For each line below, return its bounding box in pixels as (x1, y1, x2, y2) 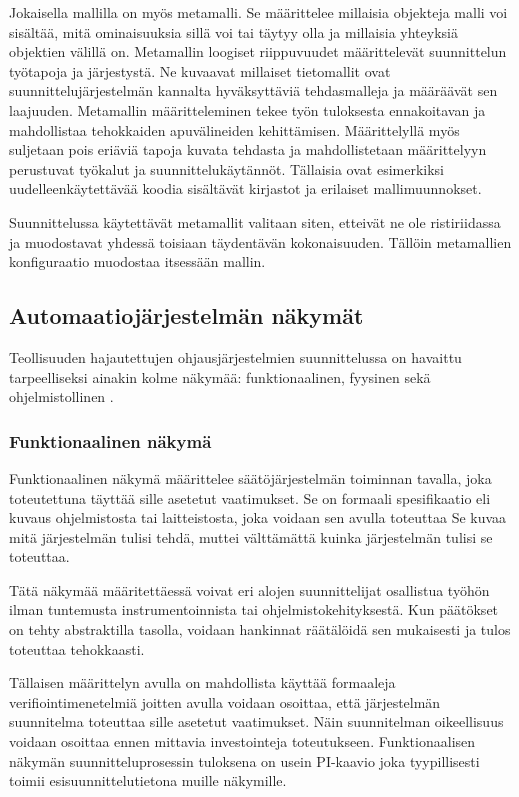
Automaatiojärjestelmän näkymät (9, 300, 364, 331)
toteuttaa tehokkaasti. (9, 638, 145, 659)
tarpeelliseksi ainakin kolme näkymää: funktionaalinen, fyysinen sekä (9, 366, 431, 387)
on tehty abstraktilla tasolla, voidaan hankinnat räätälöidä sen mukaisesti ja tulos (9, 619, 511, 640)
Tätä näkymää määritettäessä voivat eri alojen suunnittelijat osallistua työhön (9, 579, 490, 600)
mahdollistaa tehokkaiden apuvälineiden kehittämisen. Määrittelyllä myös (9, 119, 460, 140)
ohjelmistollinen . (9, 386, 114, 407)
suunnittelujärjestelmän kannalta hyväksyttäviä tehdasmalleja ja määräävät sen (9, 80, 498, 101)
